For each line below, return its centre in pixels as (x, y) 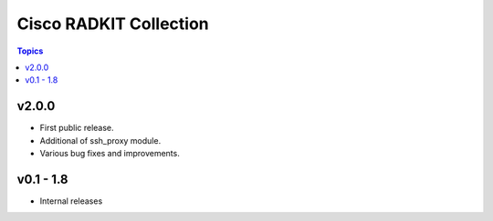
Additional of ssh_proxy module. (100, 140)
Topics (30, 51)
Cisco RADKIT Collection (113, 24)
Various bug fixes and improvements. (110, 154)
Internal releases (71, 201)
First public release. (77, 128)
